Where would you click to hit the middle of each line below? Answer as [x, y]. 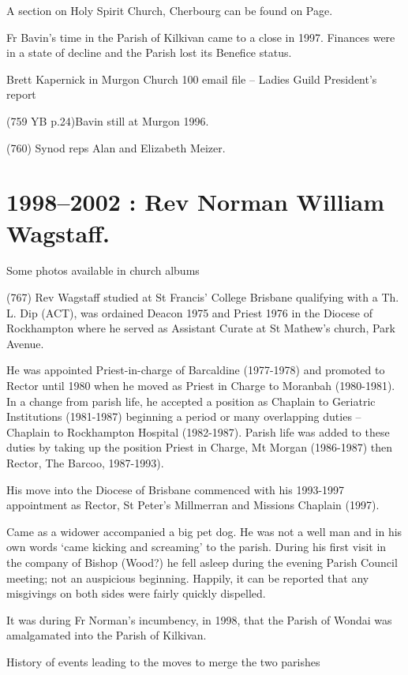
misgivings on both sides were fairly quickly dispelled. [136, 593]
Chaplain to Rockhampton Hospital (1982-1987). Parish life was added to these [198, 431]
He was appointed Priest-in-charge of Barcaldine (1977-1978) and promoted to [196, 370]
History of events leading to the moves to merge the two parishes [163, 661]
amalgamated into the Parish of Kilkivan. [107, 635]
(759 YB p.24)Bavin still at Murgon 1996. [108, 120]
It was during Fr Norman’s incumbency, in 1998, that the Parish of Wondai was [199, 619]
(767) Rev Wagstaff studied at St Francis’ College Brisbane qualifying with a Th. [203, 297]
